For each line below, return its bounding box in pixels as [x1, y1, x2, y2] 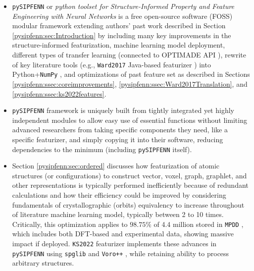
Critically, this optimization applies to [12, 218, 128, 229]
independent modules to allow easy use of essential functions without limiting [12, 114, 247, 125]
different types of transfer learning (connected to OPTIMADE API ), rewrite [12, 50, 246, 60]
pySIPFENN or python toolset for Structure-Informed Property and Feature [12, 1, 235, 11]
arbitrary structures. [12, 258, 74, 268]
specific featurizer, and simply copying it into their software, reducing [12, 134, 223, 144]
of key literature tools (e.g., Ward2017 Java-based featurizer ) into [12, 59, 211, 69]
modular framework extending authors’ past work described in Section [12, 20, 226, 31]
